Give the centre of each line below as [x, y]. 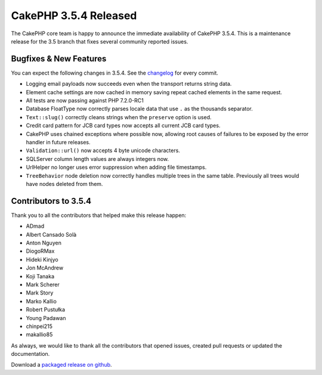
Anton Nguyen [44, 243]
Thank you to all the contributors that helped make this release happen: [99, 215]
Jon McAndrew [45, 268]
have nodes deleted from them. [64, 184]
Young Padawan [46, 318]
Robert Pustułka [46, 309]
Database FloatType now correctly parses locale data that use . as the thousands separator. [140, 109]
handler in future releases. [58, 142]
